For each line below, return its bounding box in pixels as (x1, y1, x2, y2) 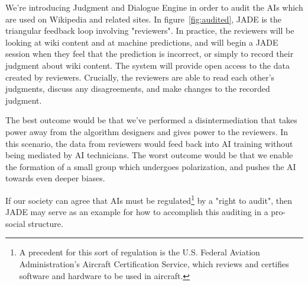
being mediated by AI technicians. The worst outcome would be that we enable (5, 149, 293, 161)
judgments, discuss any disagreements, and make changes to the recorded (5, 82, 270, 95)
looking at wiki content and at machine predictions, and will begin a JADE (5, 36, 278, 48)
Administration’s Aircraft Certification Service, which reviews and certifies (19, 257, 289, 270)
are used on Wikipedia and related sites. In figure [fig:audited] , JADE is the (5, 12, 281, 25)
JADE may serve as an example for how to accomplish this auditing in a (5, 206, 268, 218)
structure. (28, 217, 63, 229)
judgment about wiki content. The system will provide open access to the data (5, 59, 290, 71)
